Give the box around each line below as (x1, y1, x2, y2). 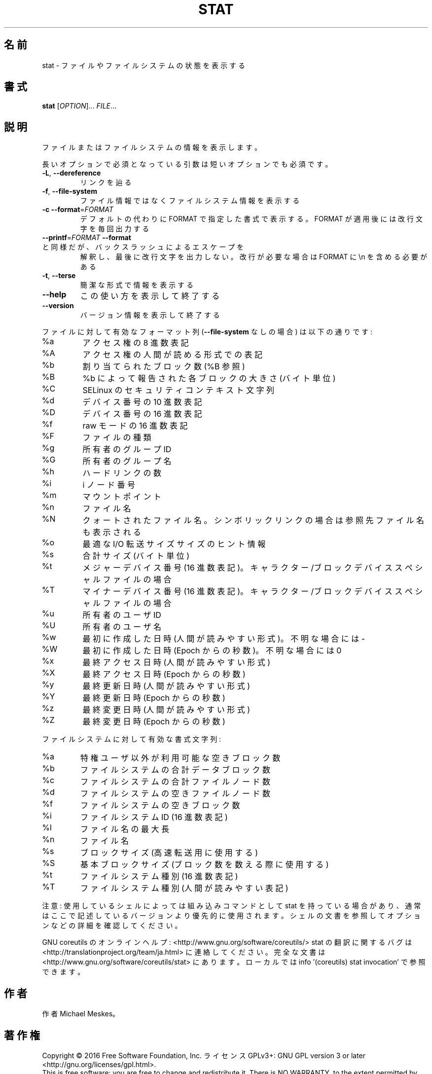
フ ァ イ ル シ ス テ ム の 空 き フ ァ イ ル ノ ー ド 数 (80, 788, 270, 799)
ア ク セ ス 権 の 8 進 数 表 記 (82, 338, 189, 348)
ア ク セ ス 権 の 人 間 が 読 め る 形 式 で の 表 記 (82, 350, 263, 360)
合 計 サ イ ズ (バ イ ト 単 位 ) (82, 551, 190, 561)
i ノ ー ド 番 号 (82, 480, 135, 490)
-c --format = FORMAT (42, 205, 113, 214)
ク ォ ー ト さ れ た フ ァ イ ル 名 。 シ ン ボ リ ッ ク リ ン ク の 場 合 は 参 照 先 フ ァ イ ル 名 (82, 515, 425, 526)
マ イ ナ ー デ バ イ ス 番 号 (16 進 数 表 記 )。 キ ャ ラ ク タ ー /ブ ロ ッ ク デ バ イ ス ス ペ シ (82, 586, 423, 597)
